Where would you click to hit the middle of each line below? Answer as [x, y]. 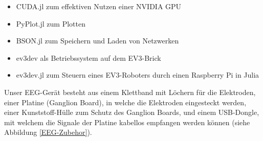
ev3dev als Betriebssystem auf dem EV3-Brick [89, 57]
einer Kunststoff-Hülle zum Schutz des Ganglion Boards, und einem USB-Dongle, [132, 112]
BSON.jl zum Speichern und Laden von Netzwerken [97, 41]
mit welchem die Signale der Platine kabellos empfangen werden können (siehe [127, 122]
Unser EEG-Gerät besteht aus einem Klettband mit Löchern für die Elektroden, [130, 92]
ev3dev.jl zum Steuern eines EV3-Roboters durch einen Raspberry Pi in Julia [138, 75]
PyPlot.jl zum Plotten [51, 23]
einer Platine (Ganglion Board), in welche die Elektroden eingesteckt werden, [125, 102]
